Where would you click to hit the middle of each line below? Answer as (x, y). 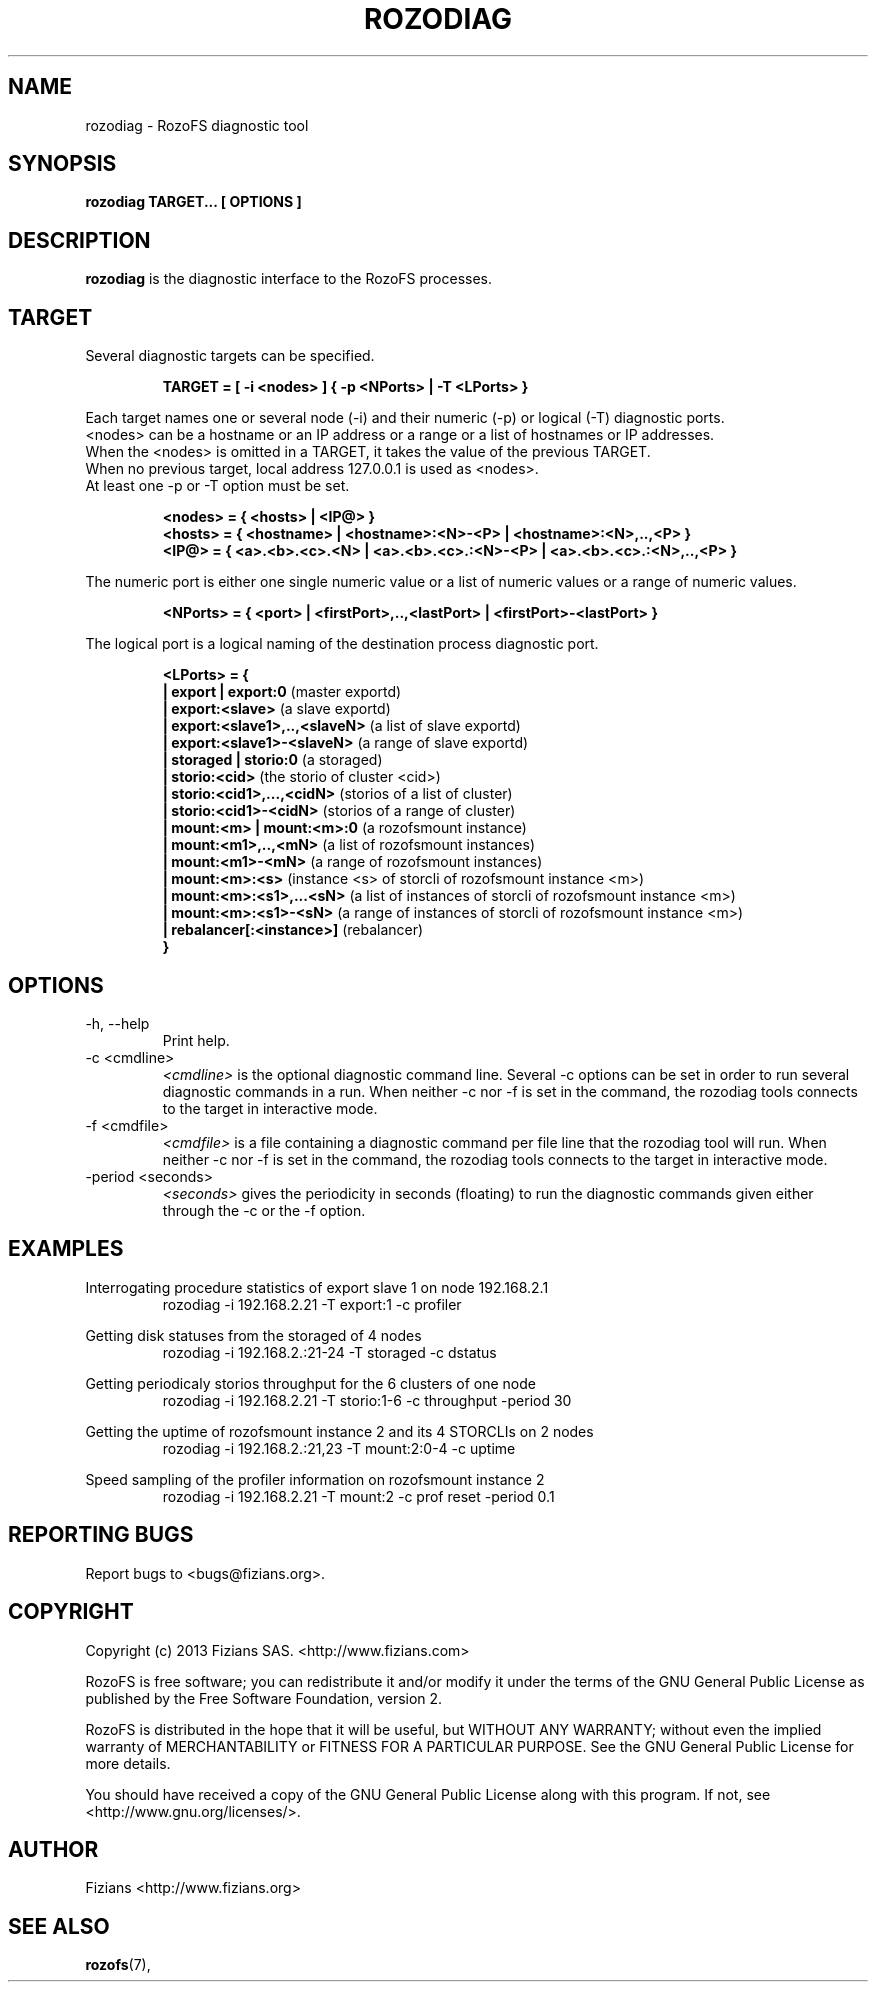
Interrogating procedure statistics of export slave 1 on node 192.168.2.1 (317, 1287)
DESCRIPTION (79, 240)
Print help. (196, 1040)
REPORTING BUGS (101, 1535)
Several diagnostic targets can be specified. (230, 356)
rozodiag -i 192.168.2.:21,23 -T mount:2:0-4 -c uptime (339, 1448)
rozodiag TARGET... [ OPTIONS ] (193, 202)
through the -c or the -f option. (264, 1210)
